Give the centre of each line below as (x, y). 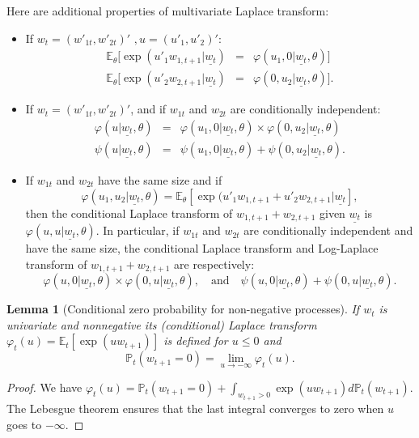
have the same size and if (160, 179)
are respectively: (214, 264)
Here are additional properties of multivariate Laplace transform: (168, 11)
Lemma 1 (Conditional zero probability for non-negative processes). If (183, 309)
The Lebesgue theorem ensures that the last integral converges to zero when (195, 408)
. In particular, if (138, 230)
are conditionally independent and (328, 230)
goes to (24, 424)
